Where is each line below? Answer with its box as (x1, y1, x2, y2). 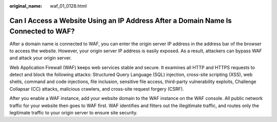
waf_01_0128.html (50, 3, 87, 9)
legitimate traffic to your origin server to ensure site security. (9, 110, 138, 116)
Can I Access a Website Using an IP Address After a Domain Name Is (9, 16, 232, 25)
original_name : (9, 3, 43, 9)
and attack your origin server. (9, 55, 72, 61)
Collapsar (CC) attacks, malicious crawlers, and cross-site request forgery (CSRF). (9, 86, 184, 92)
